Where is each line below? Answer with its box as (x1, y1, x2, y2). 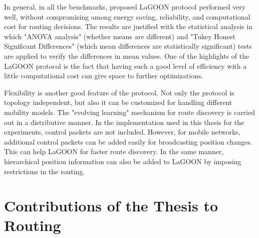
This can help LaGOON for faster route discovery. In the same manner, (4, 146, 224, 157)
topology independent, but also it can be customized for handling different (4, 97, 232, 107)
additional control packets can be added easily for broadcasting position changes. (4, 136, 252, 147)
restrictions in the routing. (4, 166, 85, 176)
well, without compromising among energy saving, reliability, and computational (4, 11, 250, 22)
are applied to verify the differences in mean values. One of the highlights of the (4, 50, 249, 61)
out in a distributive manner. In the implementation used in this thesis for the (4, 116, 244, 127)
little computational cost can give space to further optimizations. (4, 70, 203, 81)
